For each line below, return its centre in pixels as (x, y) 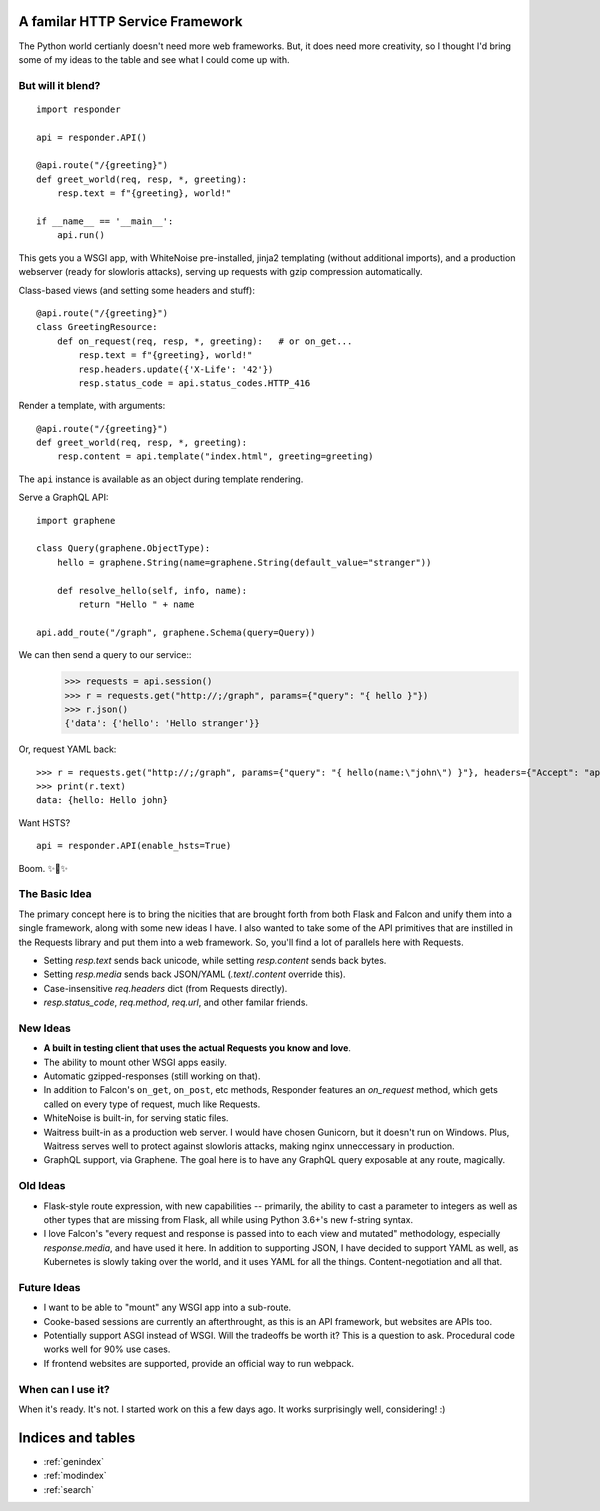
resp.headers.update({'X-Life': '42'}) (176, 369)
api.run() (80, 235)
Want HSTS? (44, 822)
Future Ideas (49, 1287)
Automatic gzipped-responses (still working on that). (152, 1076)
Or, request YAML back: (67, 749)
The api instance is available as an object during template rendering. (161, 479)
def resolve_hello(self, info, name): (152, 590)
